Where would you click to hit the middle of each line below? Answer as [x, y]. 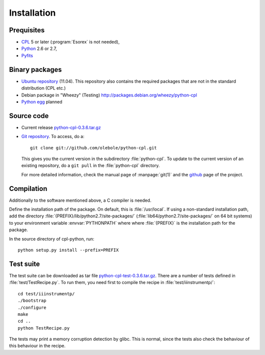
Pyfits [27, 55]
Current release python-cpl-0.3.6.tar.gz [61, 127]
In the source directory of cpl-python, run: [52, 239]
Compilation [28, 189]
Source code [29, 116]
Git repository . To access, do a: [53, 137]
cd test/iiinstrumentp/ [46, 294]
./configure [32, 308]
